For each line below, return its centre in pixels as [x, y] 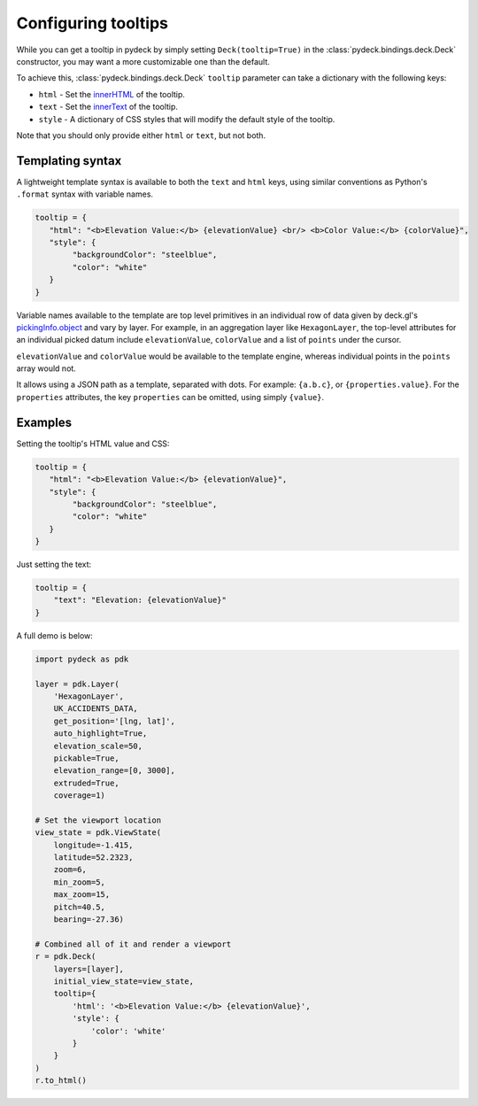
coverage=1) [80, 796]
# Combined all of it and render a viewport [133, 944]
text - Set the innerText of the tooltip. [108, 107]
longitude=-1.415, [93, 845]
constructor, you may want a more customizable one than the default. [143, 61]
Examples [44, 422]
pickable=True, [86, 758]
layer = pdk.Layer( [77, 684]
